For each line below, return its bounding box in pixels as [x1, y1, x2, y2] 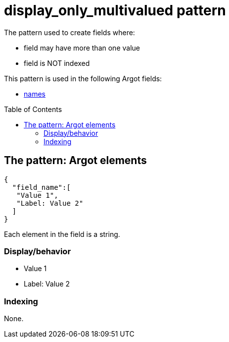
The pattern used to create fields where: [4, 28, 135, 37]
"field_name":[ [12, 183, 71, 191]
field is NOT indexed [24, 58, 90, 67]
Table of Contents [4, 105, 62, 114]
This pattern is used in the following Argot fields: [4, 74, 162, 83]
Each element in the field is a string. [4, 229, 120, 238]
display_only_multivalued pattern [4, 2, 226, 19]
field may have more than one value [24, 43, 140, 52]
